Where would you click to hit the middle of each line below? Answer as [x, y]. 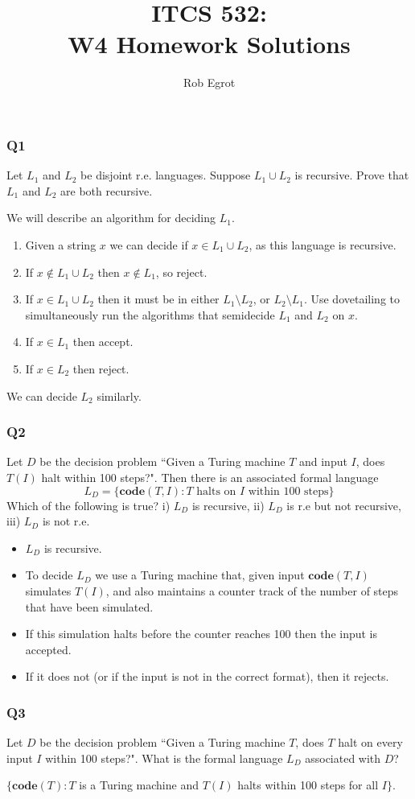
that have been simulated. [89, 606]
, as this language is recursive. [323, 244]
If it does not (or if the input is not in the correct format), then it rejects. [207, 676]
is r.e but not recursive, [344, 505]
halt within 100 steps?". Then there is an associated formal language [210, 477]
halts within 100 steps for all [308, 785]
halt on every [370, 742]
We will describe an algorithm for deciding [111, 218]
